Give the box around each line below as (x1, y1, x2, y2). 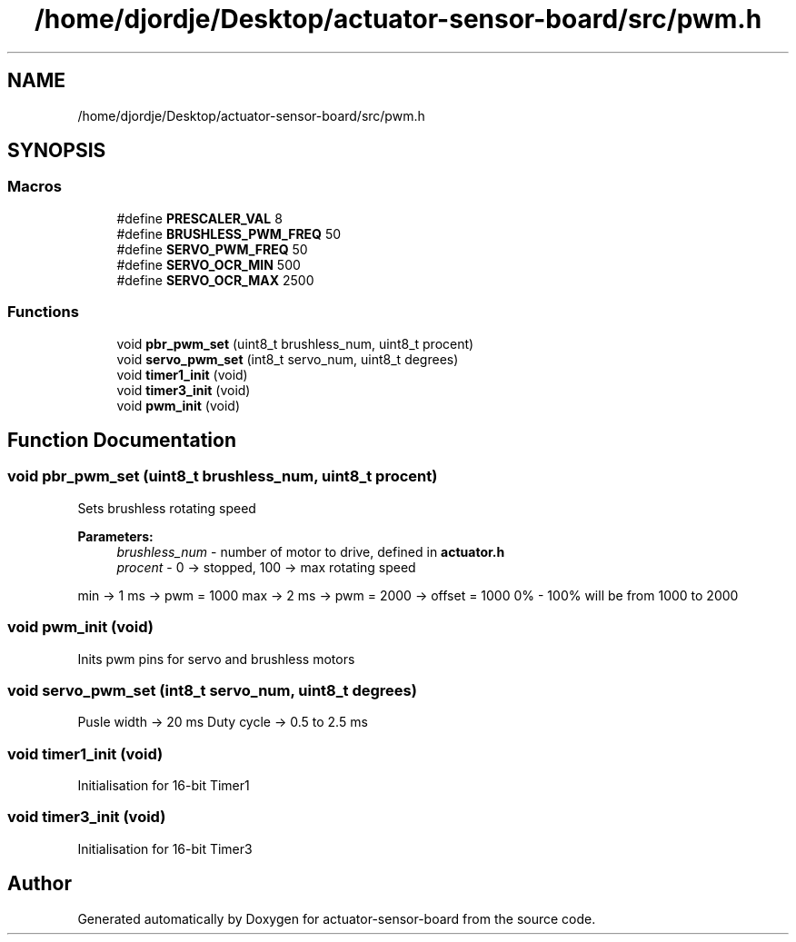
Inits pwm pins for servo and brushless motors (77, 650, 355, 667)
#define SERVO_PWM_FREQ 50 (116, 241, 308, 257)
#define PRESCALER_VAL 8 (116, 210, 283, 226)
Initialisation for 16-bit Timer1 (77, 778, 250, 794)
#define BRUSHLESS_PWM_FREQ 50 (116, 225, 342, 242)
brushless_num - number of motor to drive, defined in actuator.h (116, 543, 505, 560)
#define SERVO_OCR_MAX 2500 (116, 272, 314, 288)
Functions (7, 302, 79, 322)
